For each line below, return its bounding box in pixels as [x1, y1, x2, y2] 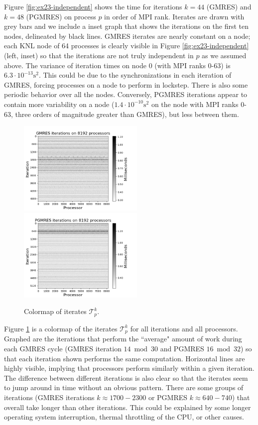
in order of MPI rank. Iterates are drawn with [104, 11, 245, 21]
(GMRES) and [206, 1, 252, 11]
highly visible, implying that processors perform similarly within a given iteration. [4, 363, 255, 373]
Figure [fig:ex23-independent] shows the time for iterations [4, 1, 182, 11]
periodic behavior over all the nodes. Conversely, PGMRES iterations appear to [4, 89, 248, 100]
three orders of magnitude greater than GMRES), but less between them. [15, 108, 239, 119]
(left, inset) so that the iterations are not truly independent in [4, 50, 194, 60]
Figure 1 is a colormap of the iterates [4, 323, 118, 333]
